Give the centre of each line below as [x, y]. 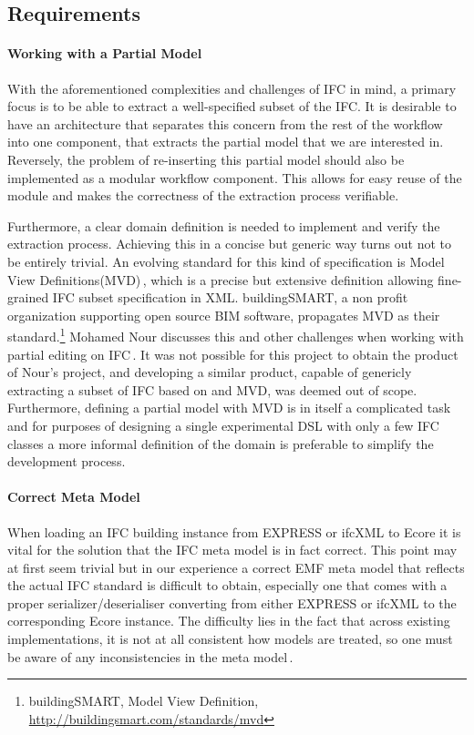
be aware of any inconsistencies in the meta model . [150, 656]
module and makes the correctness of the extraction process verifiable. [203, 195]
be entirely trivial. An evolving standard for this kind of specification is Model [226, 261]
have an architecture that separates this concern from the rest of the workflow [225, 123]
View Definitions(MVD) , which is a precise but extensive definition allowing [221, 279]
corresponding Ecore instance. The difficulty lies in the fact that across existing [229, 621]
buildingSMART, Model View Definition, [144, 701]
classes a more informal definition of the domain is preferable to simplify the [221, 443]
